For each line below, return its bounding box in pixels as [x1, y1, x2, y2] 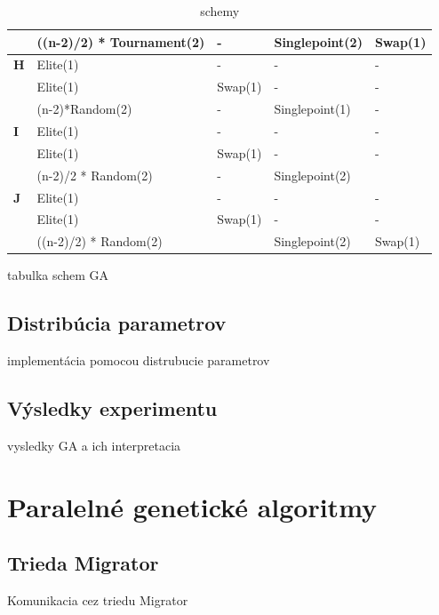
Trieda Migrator [7, 549, 159, 577]
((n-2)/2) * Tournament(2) [36, 32, 205, 51]
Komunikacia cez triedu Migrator [7, 591, 188, 610]
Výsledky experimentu [7, 395, 218, 422]
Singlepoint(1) [274, 100, 351, 118]
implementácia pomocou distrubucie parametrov [7, 351, 270, 370]
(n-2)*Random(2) [36, 100, 132, 118]
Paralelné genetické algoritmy [7, 488, 378, 524]
